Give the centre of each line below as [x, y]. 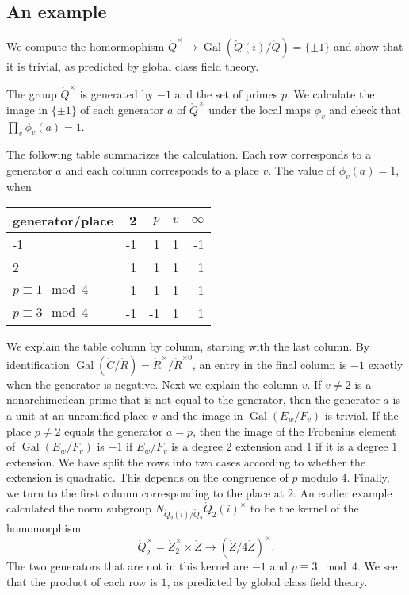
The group [32, 93]
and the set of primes [226, 93]
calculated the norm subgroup [79, 508]
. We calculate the [331, 93]
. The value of [302, 170]
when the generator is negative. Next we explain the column [153, 384]
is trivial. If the [361, 415]
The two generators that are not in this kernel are [128, 566]
